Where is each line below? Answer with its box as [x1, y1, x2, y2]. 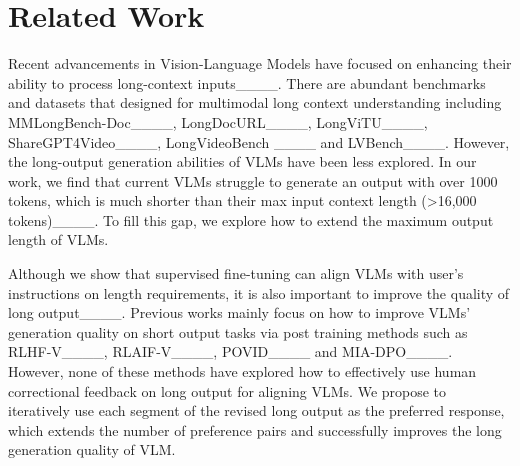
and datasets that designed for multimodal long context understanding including [8, 92, 502, 113]
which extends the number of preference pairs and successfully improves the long [8, 419, 502, 440]
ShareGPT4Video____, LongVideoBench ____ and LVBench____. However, [8, 131, 510, 152]
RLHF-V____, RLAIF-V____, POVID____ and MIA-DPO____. [8, 341, 453, 362]
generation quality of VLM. [8, 439, 176, 460]
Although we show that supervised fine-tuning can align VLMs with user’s [8, 263, 464, 284]
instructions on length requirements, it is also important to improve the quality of [8, 282, 510, 303]
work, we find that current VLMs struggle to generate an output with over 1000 [8, 170, 498, 191]
